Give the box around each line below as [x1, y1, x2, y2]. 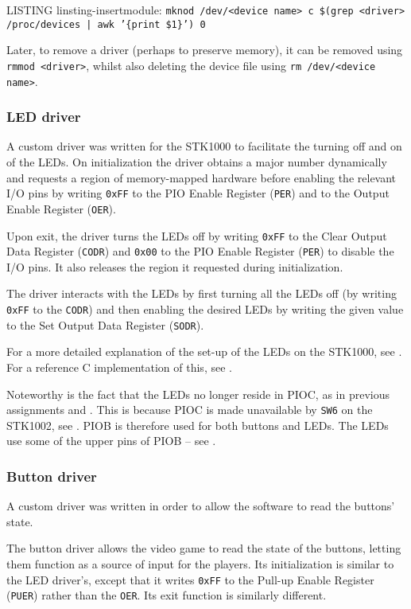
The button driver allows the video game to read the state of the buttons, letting [6, 540, 401, 556]
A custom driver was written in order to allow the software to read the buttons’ [6, 498, 395, 514]
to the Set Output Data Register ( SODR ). [6, 316, 204, 333]
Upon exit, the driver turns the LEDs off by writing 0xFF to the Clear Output [6, 227, 387, 244]
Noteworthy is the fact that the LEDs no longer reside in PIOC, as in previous [6, 385, 390, 402]
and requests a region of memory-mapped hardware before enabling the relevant [6, 169, 397, 185]
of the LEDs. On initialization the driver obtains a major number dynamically [6, 154, 387, 170]
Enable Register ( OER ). [6, 200, 116, 217]
